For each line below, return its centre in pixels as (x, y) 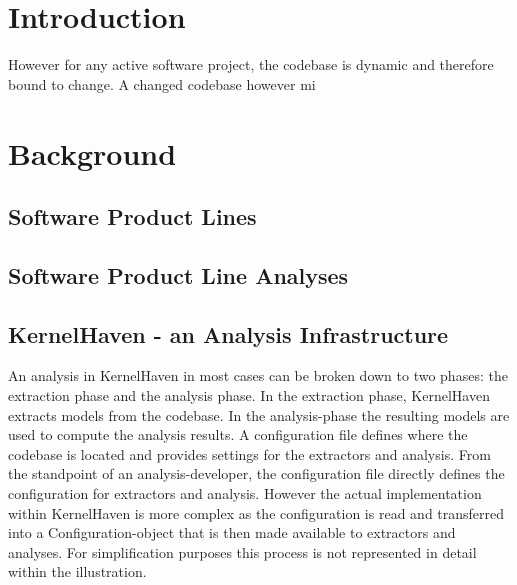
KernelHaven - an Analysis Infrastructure (228, 333)
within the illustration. (77, 571)
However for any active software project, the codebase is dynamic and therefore (251, 64)
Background (92, 152)
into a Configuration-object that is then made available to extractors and (232, 532)
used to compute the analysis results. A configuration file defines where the (238, 434)
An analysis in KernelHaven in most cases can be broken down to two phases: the (258, 375)
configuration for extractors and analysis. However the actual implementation (245, 493)
